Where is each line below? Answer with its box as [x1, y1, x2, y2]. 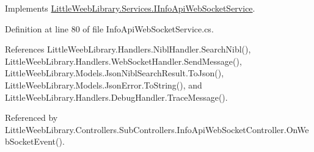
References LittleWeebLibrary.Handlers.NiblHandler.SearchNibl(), [5, 43, 251, 56]
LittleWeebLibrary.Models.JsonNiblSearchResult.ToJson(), [5, 67, 224, 79]
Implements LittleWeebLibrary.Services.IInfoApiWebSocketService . [5, 2, 255, 14]
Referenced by [5, 111, 58, 124]
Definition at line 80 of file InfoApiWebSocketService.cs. [5, 22, 214, 35]
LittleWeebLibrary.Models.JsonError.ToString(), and [5, 78, 202, 91]
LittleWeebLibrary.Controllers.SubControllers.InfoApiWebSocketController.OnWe [5, 123, 309, 136]
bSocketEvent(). [5, 135, 65, 148]
